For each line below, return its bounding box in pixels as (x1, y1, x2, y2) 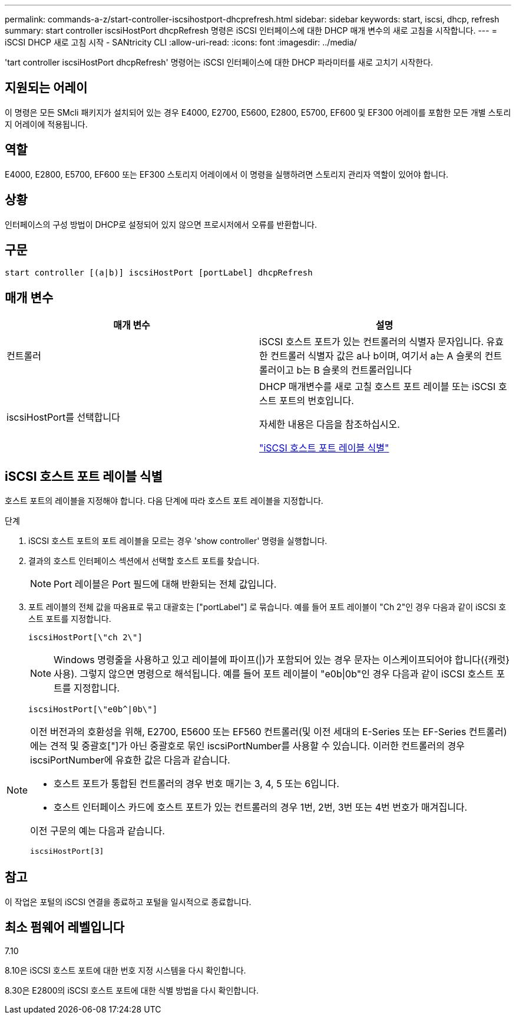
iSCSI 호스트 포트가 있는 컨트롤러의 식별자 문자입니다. (259, 336, 484, 348)
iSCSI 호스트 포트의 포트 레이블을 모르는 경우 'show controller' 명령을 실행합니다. (28, 536, 328, 546)
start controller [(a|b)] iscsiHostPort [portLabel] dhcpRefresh (5, 268, 313, 278)
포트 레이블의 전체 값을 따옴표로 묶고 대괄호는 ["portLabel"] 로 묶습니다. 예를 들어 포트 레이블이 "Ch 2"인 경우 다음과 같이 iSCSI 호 (28, 602, 507, 612)
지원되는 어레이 (5, 80, 88, 96)
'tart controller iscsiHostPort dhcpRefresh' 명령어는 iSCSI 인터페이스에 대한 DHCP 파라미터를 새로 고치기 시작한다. (5, 57, 434, 67)
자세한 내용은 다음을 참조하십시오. (259, 418, 400, 431)
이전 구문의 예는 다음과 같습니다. (30, 825, 165, 837)
